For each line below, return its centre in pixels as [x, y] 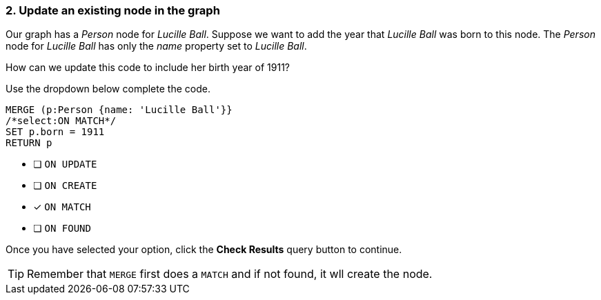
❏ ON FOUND [62, 228]
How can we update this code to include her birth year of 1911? [148, 68]
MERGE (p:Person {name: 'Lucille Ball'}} [119, 110]
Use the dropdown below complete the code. [108, 89]
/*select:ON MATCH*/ [61, 121]
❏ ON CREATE [65, 186]
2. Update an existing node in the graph [113, 10]
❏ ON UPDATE [65, 164]
